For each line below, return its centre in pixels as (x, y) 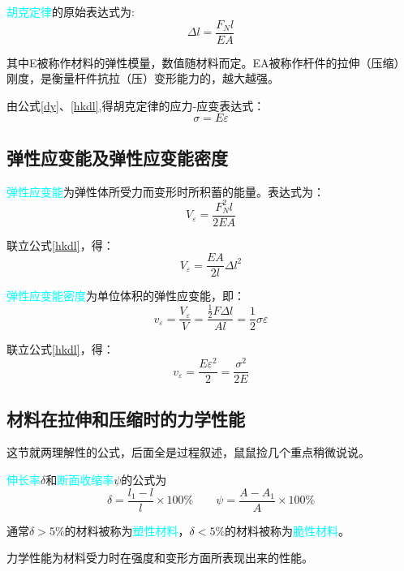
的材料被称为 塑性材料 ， (127, 530)
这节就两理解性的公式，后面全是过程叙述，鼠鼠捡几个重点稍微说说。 (188, 452)
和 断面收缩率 (80, 479)
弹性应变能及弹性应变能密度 (117, 157)
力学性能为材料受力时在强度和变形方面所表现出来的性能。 (160, 558)
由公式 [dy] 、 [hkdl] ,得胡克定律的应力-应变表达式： (136, 105)
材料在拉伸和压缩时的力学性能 (126, 418)
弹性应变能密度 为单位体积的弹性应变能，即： (126, 296)
